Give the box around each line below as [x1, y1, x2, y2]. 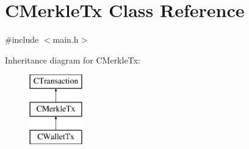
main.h [52, 33, 79, 46]
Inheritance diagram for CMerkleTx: [5, 53, 140, 66]
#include [5, 33, 39, 46]
